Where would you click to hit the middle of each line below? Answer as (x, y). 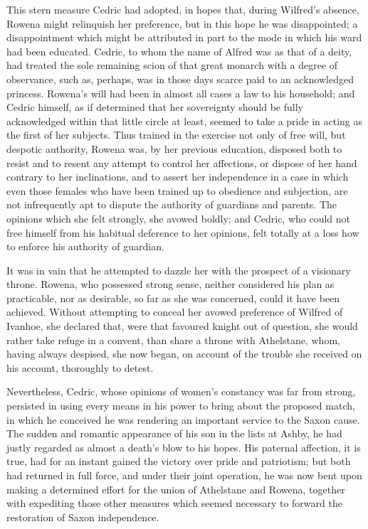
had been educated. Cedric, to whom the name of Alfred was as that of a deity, (179, 51)
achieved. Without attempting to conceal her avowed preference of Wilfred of (175, 312)
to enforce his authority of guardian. (85, 246)
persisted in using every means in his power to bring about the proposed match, (181, 406)
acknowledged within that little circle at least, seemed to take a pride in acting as (184, 121)
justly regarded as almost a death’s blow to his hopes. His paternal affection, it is (184, 447)
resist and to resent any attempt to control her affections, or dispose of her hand (182, 162)
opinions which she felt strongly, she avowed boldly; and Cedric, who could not (179, 218)
